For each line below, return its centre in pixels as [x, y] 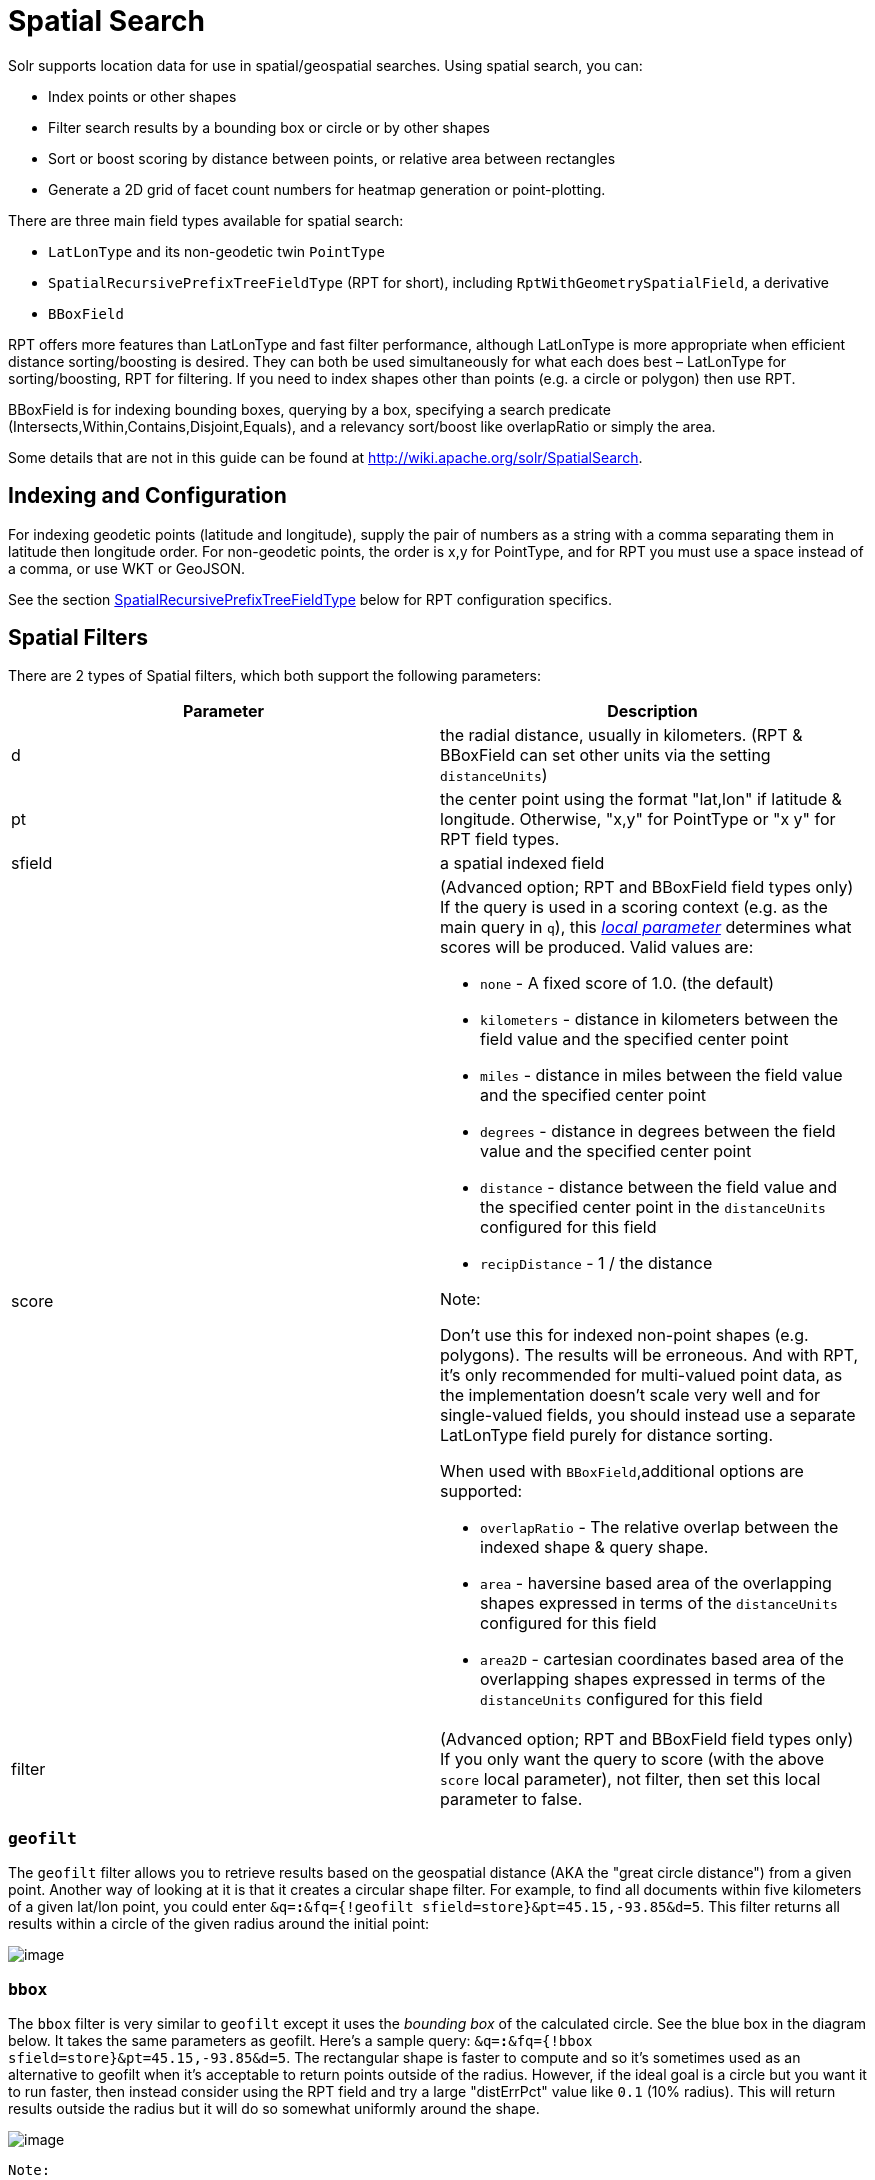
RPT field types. [500, 839]
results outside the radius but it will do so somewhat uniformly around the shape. [274, 2108]
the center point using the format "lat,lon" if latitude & [641, 799]
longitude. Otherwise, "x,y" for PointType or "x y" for [638, 819]
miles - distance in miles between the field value [661, 1075]
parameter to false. [511, 1799]
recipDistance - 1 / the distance [596, 1263]
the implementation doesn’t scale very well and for [630, 1395]
